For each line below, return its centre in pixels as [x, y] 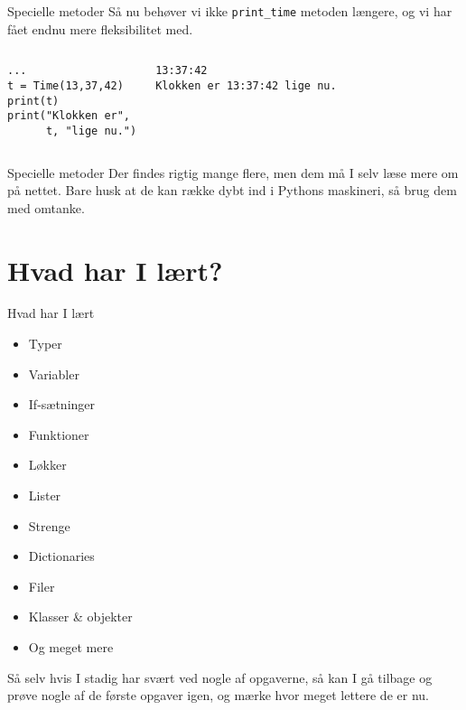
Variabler [54, 374]
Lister [45, 495]
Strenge [49, 525]
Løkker [47, 465]
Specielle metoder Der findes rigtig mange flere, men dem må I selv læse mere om [233, 172]
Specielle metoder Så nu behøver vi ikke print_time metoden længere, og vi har [230, 11]
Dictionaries [61, 556]
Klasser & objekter [80, 617]
